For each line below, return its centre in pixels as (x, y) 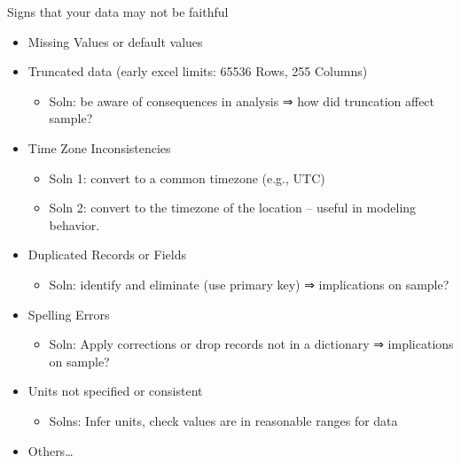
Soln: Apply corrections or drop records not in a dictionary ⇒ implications (251, 344)
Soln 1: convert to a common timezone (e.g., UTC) (187, 177)
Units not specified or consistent (115, 391)
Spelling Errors (69, 314)
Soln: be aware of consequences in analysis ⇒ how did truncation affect (242, 100)
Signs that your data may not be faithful (118, 12)
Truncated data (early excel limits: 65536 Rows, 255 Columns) (198, 71)
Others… (51, 450)
